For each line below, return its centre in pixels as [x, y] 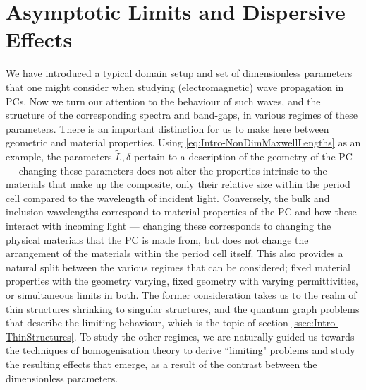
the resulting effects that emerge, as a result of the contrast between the [161, 364]
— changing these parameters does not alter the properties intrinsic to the [166, 170]
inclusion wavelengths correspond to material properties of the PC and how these [181, 212]
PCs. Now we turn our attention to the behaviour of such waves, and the [163, 101]
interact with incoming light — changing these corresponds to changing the [169, 226]
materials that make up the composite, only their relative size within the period [178, 184]
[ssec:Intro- [315, 323]
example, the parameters [59, 156]
